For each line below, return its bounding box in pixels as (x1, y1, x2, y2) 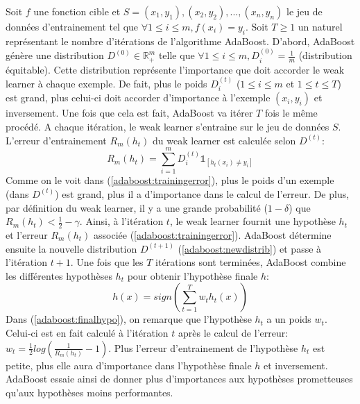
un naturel (298, 19, 343, 33)
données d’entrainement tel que (6, 19, 139, 33)
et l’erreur (6, 228, 48, 242)
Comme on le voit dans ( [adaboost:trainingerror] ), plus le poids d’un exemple (6, 173, 334, 187)
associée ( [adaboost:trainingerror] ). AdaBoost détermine (94, 228, 332, 242)
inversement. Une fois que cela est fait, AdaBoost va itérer (6, 106, 253, 120)
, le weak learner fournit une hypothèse (169, 214, 336, 228)
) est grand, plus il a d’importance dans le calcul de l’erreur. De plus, (55, 186, 350, 201)
